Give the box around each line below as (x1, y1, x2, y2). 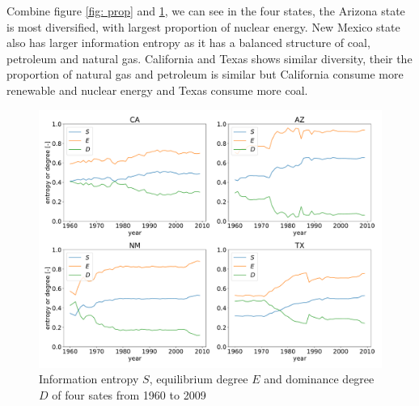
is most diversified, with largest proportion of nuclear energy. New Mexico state (6, 18, 400, 35)
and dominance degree (264, 370, 375, 387)
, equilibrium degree (149, 370, 248, 387)
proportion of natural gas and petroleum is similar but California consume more (6, 66, 404, 83)
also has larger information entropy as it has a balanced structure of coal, (6, 34, 370, 51)
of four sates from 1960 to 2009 (52, 386, 206, 403)
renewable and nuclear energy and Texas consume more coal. (6, 81, 308, 98)
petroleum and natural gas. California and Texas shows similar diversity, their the (6, 49, 413, 66)
